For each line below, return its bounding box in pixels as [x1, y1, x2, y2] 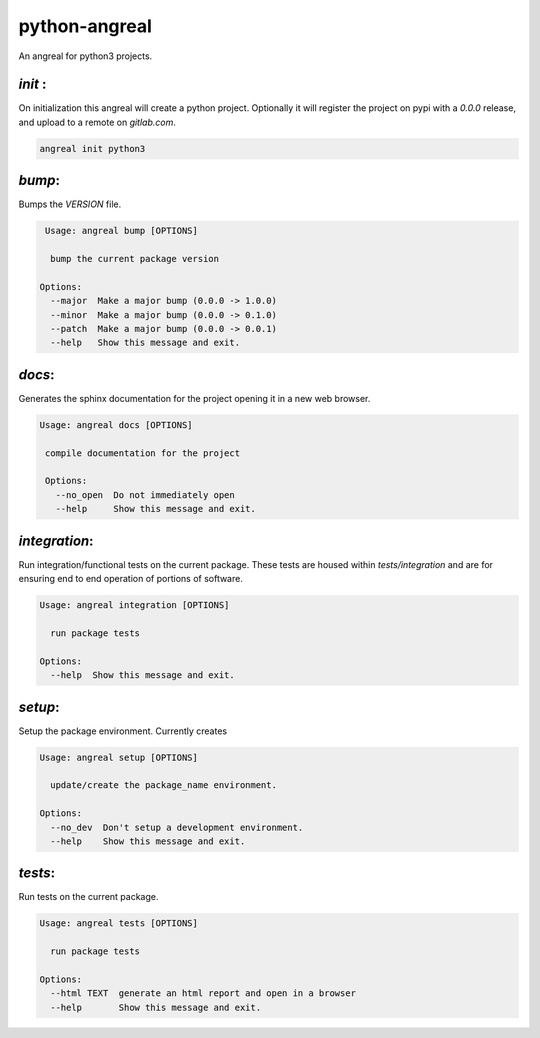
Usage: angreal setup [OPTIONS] [39, 751, 199, 763]
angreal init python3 [39, 143, 146, 154]
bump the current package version [50, 253, 220, 265]
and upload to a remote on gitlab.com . [18, 116, 177, 128]
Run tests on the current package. [18, 891, 159, 903]
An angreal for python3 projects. [18, 50, 153, 62]
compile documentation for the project [45, 447, 240, 459]
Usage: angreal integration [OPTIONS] [39, 600, 230, 611]
